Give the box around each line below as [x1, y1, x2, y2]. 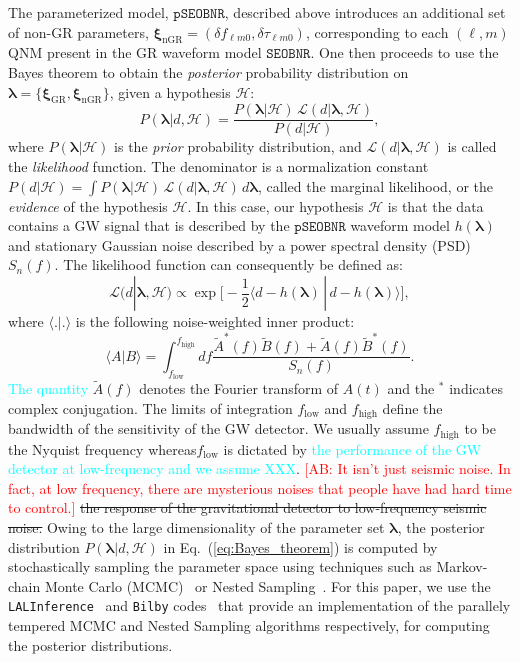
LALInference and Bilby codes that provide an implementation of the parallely [8, 595, 511, 616]
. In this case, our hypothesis [187, 195, 364, 216]
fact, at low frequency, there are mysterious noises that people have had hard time [8, 477, 512, 498]
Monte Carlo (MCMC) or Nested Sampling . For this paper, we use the [44, 575, 491, 596]
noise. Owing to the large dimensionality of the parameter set [8, 517, 385, 538]
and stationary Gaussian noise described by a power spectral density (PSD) [8, 234, 471, 255]
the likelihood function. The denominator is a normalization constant [8, 156, 429, 177]
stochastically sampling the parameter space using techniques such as [8, 556, 432, 577]
